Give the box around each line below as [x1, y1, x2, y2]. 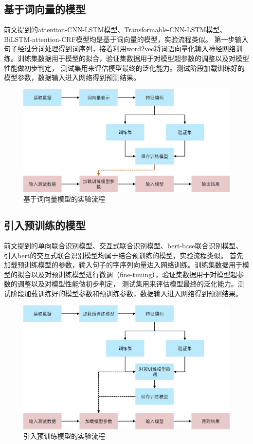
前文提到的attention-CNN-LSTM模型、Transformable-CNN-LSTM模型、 [4, 24, 227, 35]
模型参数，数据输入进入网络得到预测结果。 [4, 72, 140, 82]
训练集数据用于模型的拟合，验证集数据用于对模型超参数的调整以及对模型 [17, 53, 249, 63]
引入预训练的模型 [4, 218, 86, 233]
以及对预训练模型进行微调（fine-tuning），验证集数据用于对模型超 [31, 269, 237, 279]
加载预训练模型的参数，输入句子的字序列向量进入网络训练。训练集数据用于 [4, 260, 242, 270]
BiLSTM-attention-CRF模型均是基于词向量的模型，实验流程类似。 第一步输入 [4, 34, 249, 44]
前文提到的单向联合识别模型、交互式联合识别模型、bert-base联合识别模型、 [4, 241, 243, 251]
